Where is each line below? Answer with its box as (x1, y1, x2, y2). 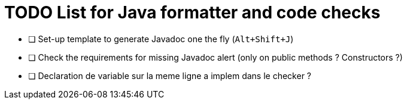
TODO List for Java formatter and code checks (4, 2, 381, 23)
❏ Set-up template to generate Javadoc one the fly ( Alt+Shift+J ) (28, 33, 294, 44)
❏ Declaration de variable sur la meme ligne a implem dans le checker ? (28, 70, 311, 81)
